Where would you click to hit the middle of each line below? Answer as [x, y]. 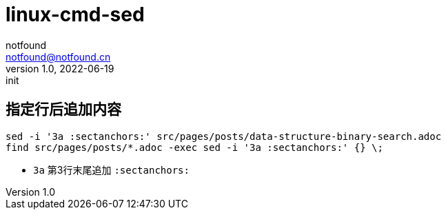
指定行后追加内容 [63, 110]
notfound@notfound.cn [58, 57]
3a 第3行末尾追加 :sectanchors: [111, 170]
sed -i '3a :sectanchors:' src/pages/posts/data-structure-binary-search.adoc [224, 136]
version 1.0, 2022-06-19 [60, 68]
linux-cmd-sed [75, 14]
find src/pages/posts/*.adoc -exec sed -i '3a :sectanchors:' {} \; [194, 147]
